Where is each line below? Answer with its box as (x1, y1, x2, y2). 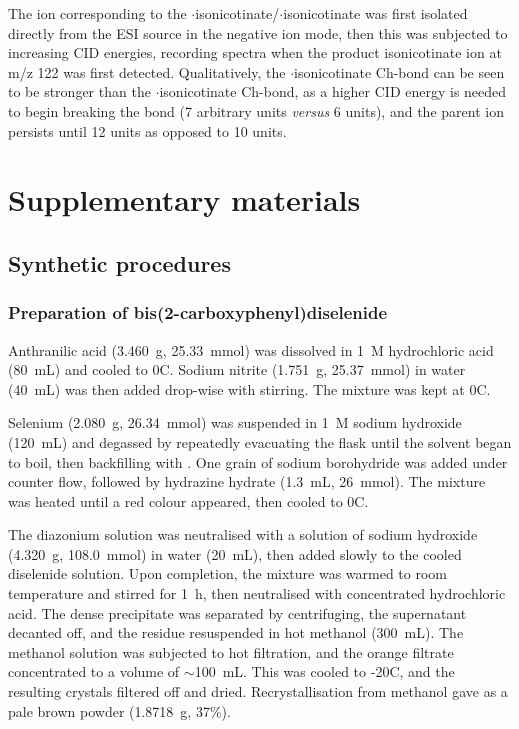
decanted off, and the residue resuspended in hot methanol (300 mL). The (8, 622, 464, 643)
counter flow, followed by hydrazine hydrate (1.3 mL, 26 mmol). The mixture (8, 471, 486, 492)
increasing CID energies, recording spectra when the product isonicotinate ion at (8, 42, 502, 63)
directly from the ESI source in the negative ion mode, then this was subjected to (8, 22, 508, 43)
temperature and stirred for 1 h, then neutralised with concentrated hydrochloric (8, 583, 506, 604)
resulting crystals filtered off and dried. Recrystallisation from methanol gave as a (8, 681, 508, 702)
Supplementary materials (8, 179, 361, 220)
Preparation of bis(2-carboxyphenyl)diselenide (8, 300, 388, 325)
